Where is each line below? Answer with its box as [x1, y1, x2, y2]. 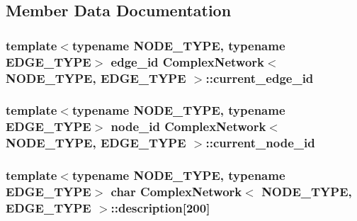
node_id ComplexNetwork [110, 118, 266, 135]
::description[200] [110, 198, 210, 216]
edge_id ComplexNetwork [110, 52, 265, 70]
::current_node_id [205, 134, 315, 152]
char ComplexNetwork [110, 183, 242, 200]
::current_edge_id [205, 69, 314, 86]
